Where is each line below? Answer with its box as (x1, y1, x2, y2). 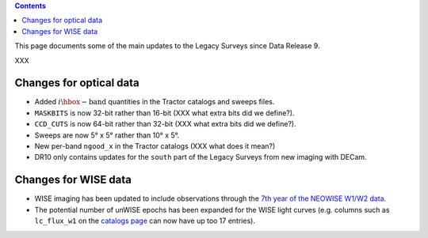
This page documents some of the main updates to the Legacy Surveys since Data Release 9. (14, 41, 320, 51)
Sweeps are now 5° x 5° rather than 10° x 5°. (34, 130, 180, 140)
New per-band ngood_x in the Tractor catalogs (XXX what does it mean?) (34, 142, 276, 151)
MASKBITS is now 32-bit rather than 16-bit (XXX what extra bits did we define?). (34, 108, 295, 118)
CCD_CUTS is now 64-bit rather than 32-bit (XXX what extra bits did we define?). (34, 119, 296, 129)
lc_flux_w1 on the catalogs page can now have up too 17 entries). (34, 216, 255, 225)
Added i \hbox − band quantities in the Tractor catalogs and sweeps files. (34, 97, 275, 107)
